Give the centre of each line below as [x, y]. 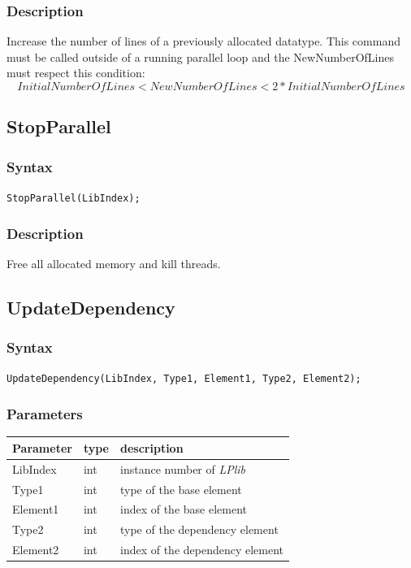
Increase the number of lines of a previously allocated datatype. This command [203, 41]
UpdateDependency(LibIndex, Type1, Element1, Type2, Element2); [184, 379]
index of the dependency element [202, 550]
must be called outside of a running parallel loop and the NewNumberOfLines [200, 56]
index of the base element [184, 509]
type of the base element [181, 489]
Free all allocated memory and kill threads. [114, 263]
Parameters [45, 414]
